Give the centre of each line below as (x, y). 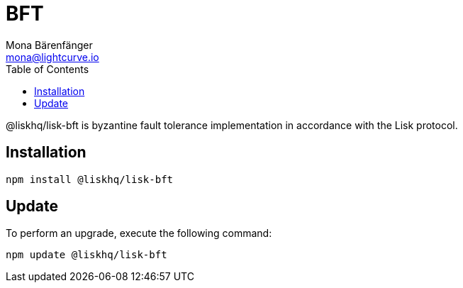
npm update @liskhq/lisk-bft (87, 255)
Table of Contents (48, 69)
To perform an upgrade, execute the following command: (139, 233)
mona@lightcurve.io (52, 57)
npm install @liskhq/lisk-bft (90, 179)
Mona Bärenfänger (49, 45)
